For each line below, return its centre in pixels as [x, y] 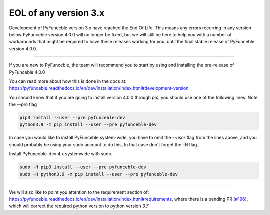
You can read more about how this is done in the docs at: [68, 81]
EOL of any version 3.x [57, 13]
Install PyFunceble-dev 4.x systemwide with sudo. [61, 154]
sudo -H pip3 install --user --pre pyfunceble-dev [83, 167]
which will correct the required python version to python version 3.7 [79, 206]
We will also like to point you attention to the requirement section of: [79, 192]
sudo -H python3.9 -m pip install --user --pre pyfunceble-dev [99, 174]
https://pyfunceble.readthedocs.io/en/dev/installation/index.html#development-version [99, 88]
